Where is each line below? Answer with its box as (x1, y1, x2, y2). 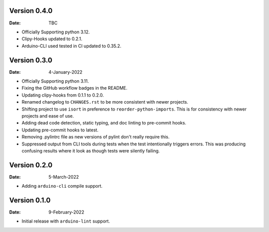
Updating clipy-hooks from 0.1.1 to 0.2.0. (21, 92, 104, 98)
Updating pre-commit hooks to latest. (21, 127, 99, 133)
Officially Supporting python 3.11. (21, 78, 89, 84)
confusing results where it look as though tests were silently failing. (21, 147, 160, 154)
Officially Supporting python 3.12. (21, 29, 90, 35)
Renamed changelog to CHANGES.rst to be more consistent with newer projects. (21, 99, 189, 105)
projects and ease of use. (21, 113, 74, 119)
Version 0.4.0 (9, 6, 53, 15)
